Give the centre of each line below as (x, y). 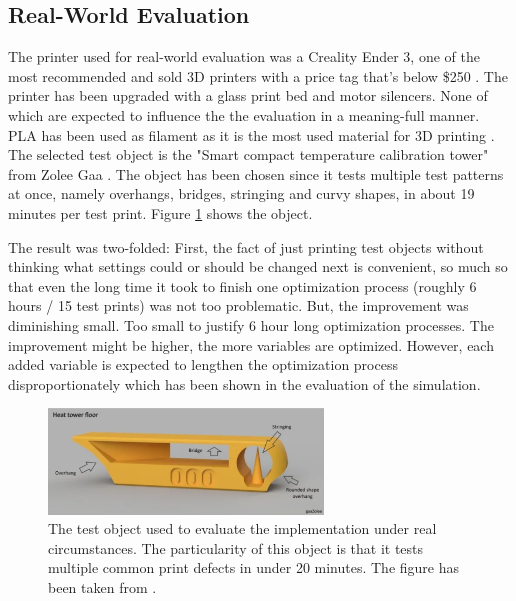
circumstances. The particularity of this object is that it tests (236, 547)
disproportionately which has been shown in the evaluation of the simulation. (244, 383)
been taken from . (102, 586)
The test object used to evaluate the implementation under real (242, 528)
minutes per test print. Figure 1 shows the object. (160, 212)
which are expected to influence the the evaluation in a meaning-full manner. (244, 114)
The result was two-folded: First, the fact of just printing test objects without (246, 246)
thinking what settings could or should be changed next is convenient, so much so (258, 266)
